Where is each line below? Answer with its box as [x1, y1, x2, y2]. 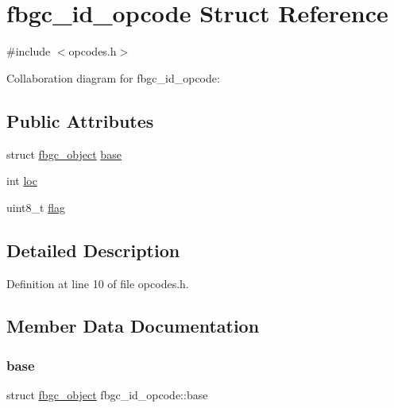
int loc [6, 172, 37, 189]
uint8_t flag [6, 198, 65, 215]
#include [6, 43, 51, 60]
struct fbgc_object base [6, 145, 122, 162]
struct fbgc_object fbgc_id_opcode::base [6, 387, 208, 403]
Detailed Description [6, 237, 180, 262]
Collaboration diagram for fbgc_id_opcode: [6, 69, 220, 86]
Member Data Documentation [6, 314, 260, 338]
